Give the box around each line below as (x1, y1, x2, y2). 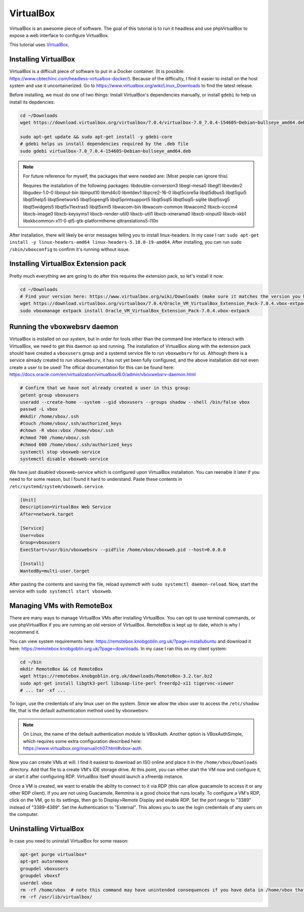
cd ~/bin (20, 659, 42, 665)
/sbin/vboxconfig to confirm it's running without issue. (9, 246, 130, 252)
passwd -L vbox (20, 406, 58, 412)
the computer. (9, 811, 39, 818)
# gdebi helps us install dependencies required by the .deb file (20, 141, 188, 147)
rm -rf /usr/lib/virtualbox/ (20, 894, 93, 900)
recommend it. (9, 629, 40, 635)
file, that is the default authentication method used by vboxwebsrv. (9, 707, 149, 713)
